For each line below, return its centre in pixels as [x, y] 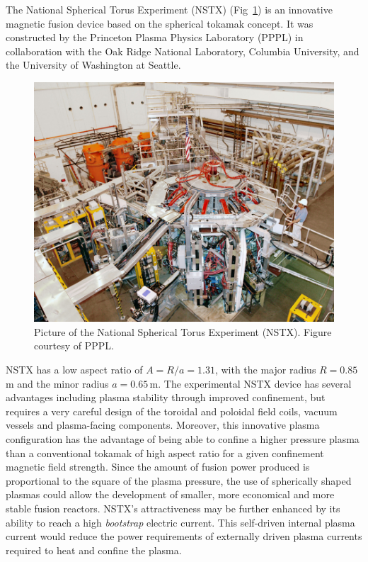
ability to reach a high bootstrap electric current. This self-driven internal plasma [180, 522]
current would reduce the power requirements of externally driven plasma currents [184, 536]
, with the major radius [265, 370]
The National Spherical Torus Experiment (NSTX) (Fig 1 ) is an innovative [169, 9]
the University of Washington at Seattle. [93, 65]
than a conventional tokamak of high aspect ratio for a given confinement [165, 453]
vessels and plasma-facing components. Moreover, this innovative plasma [163, 425]
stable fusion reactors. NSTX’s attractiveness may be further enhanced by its [173, 508]
